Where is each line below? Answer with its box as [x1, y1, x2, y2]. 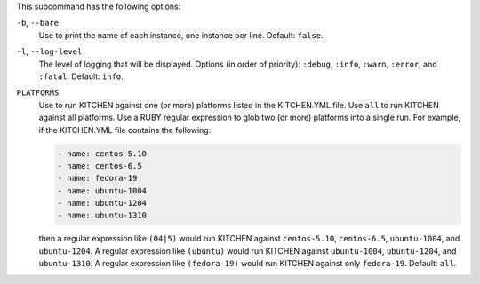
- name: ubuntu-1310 [57, 210, 147, 221]
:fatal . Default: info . [38, 71, 124, 82]
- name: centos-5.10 [57, 148, 147, 159]
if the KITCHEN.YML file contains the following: [38, 124, 212, 135]
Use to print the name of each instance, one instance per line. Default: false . [38, 29, 324, 40]
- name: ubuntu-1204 [57, 198, 147, 209]
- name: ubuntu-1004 [57, 185, 147, 195]
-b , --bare [16, 18, 60, 28]
